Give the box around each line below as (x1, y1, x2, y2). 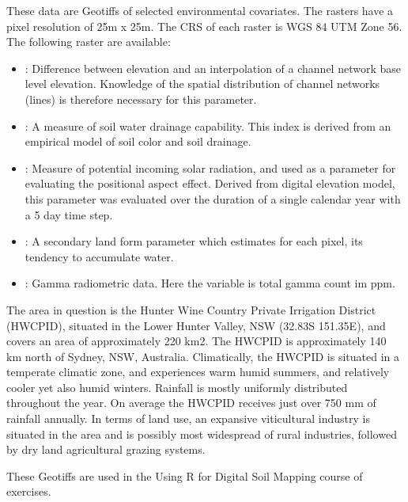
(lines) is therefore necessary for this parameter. (25, 90, 257, 107)
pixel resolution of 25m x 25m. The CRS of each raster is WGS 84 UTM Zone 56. (6, 17, 402, 34)
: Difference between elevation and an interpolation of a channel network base (25, 59, 401, 76)
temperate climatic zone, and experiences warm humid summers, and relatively (6, 363, 390, 380)
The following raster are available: (6, 33, 171, 50)
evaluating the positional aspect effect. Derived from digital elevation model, (25, 175, 395, 192)
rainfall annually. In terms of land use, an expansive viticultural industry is (6, 410, 370, 427)
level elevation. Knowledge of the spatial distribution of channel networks (25, 75, 380, 92)
